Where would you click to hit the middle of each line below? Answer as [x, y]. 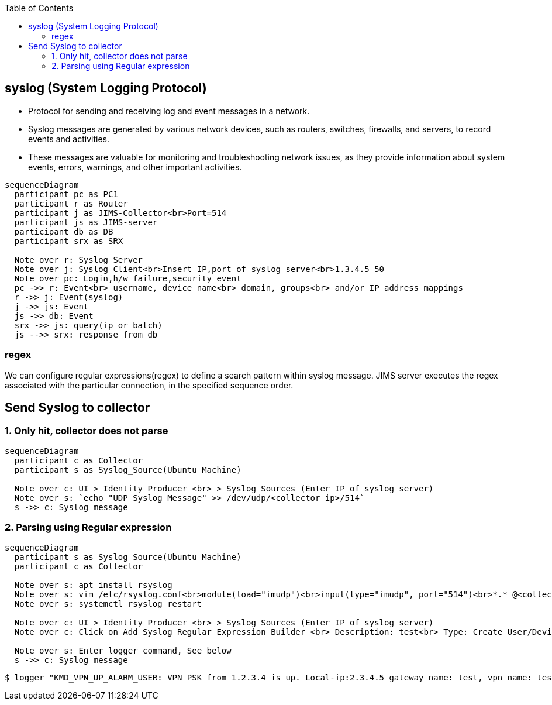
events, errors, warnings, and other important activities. [135, 167]
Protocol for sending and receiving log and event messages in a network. [169, 111]
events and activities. [69, 139]
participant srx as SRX [69, 241]
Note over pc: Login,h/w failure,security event [128, 278]
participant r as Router [71, 203]
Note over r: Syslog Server [79, 259]
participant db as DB [64, 231]
